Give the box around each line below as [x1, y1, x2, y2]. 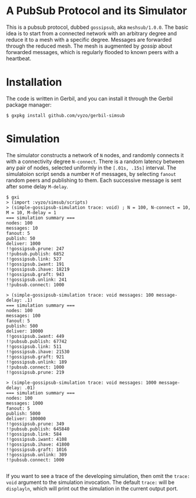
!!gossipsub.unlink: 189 [6, 359, 67, 365]
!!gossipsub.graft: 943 [6, 271, 65, 277]
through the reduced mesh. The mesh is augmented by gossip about [6, 42, 172, 49]
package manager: [6, 101, 52, 108]
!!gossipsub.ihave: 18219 [6, 266, 69, 272]
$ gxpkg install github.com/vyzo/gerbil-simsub [6, 112, 125, 118]
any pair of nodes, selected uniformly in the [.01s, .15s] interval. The [6, 164, 177, 171]
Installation [6, 75, 62, 89]
